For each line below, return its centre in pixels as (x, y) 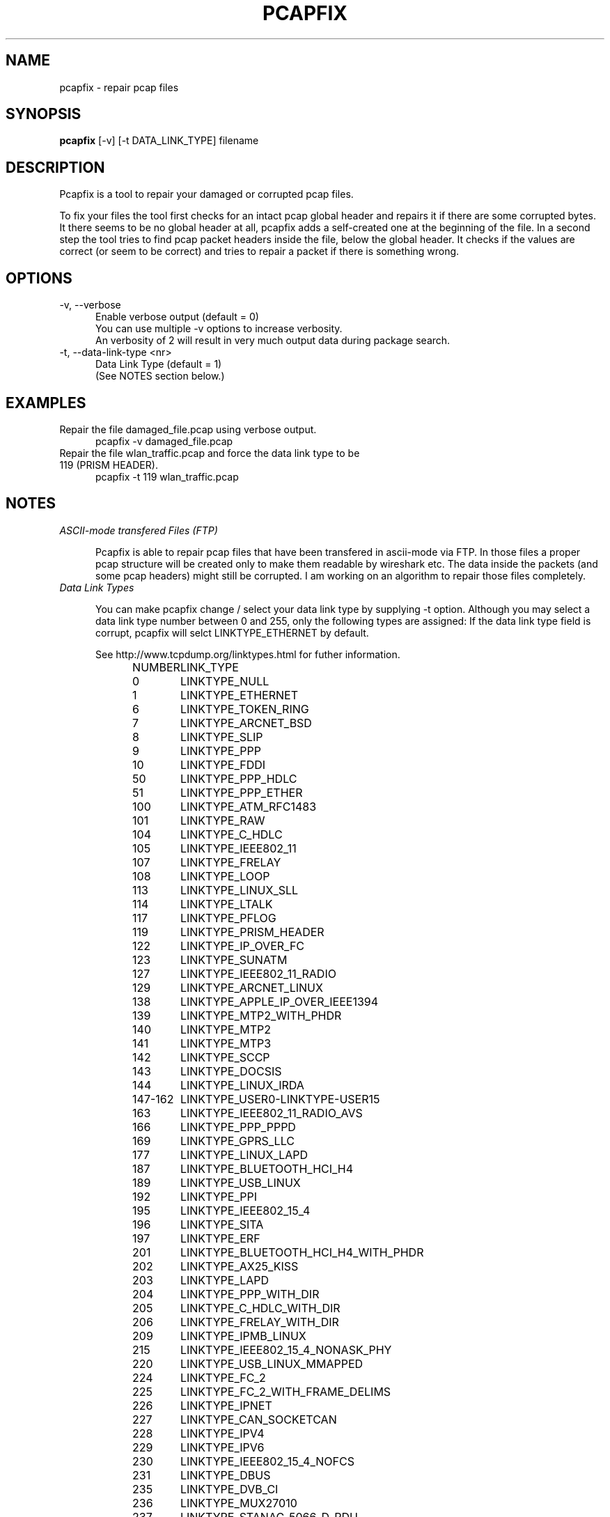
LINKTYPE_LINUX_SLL (239, 890)
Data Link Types (97, 587)
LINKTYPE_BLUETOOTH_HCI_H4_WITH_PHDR (302, 1252)
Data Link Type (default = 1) (159, 364)
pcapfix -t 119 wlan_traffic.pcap (167, 476)
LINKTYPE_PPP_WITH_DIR (250, 1294)
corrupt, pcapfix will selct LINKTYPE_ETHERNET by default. (232, 632)
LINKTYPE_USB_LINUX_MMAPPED (272, 1363)
